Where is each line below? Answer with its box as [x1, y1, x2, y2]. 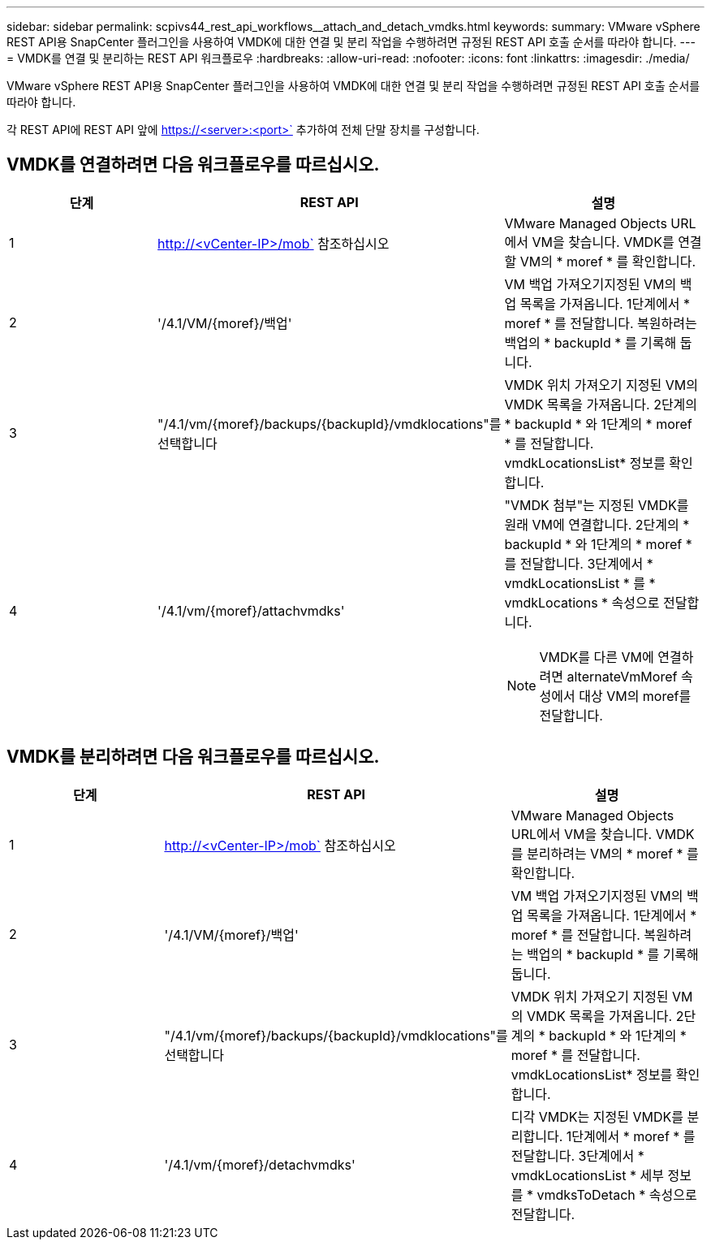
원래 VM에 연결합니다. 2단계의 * [504, 516, 690, 533]
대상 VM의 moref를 [579, 687, 692, 704]
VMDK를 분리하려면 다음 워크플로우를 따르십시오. [6, 746, 380, 768]
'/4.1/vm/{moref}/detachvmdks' [164, 1156, 355, 1173]
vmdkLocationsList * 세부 [511, 1166, 664, 1183]
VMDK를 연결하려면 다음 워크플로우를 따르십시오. [6, 154, 380, 175]
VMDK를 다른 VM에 [539, 648, 654, 665]
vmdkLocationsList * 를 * [504, 574, 656, 591]
